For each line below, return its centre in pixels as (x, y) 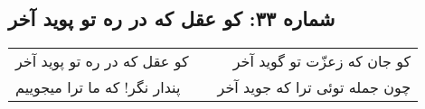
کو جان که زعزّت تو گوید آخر (322, 61)
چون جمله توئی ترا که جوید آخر (314, 87)
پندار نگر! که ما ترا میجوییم (98, 87)
